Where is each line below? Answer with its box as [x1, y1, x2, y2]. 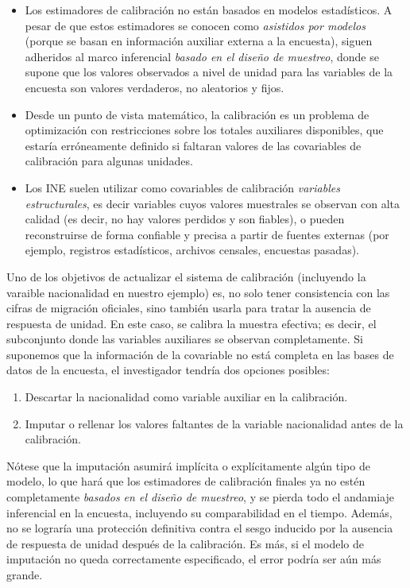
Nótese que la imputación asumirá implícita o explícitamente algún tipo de [6, 457, 370, 474]
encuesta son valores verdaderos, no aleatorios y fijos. [25, 79, 284, 95]
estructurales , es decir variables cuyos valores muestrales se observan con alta [25, 195, 400, 211]
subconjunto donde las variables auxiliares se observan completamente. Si [6, 331, 363, 347]
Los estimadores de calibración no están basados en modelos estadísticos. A [25, 2, 393, 17]
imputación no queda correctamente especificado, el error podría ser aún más [6, 551, 381, 567]
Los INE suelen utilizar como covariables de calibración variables [25, 179, 340, 195]
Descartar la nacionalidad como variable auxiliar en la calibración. [25, 389, 348, 405]
